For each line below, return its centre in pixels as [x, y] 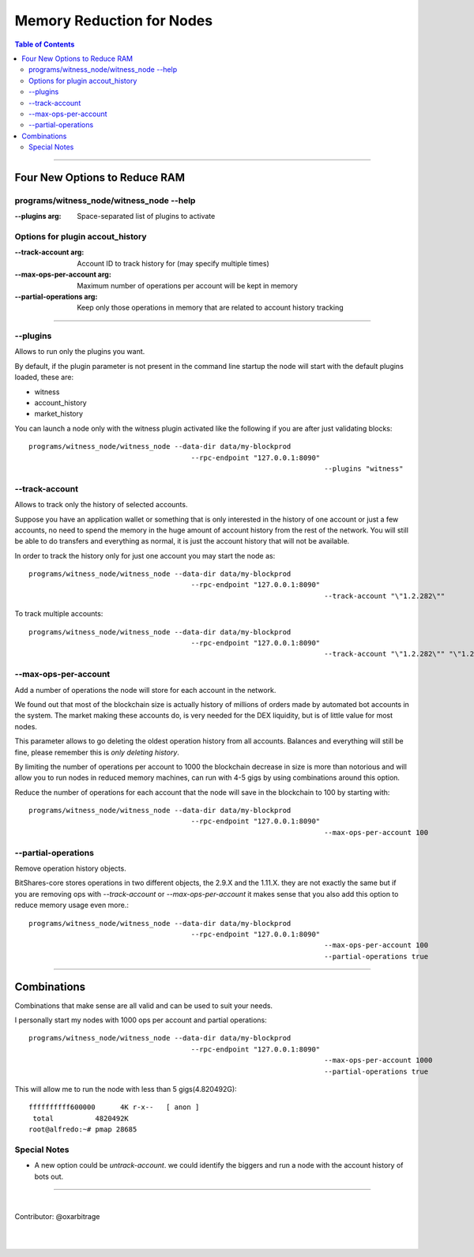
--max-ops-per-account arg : [63, 275]
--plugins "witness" [364, 469]
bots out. [49, 1176]
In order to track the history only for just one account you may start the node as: [145, 555]
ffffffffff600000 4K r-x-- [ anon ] [114, 1107]
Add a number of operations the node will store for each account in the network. [145, 690]
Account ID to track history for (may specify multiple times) [173, 263]
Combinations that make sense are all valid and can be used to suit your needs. [143, 1005]
